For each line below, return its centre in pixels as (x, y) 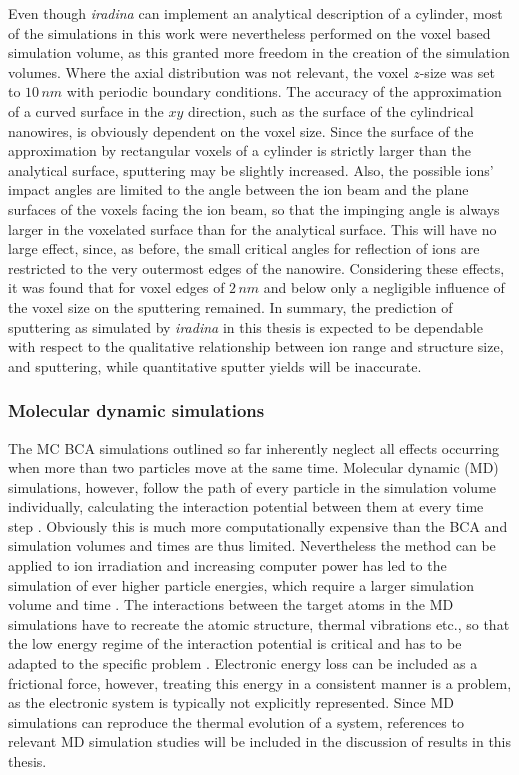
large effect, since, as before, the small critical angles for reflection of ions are (244, 248)
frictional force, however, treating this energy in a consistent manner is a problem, (260, 682)
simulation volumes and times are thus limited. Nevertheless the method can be (252, 545)
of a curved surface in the (86, 110)
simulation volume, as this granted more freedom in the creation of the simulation (259, 52)
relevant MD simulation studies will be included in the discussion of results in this (260, 741)
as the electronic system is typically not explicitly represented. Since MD (231, 702)
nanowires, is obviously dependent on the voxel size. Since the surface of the (241, 130)
